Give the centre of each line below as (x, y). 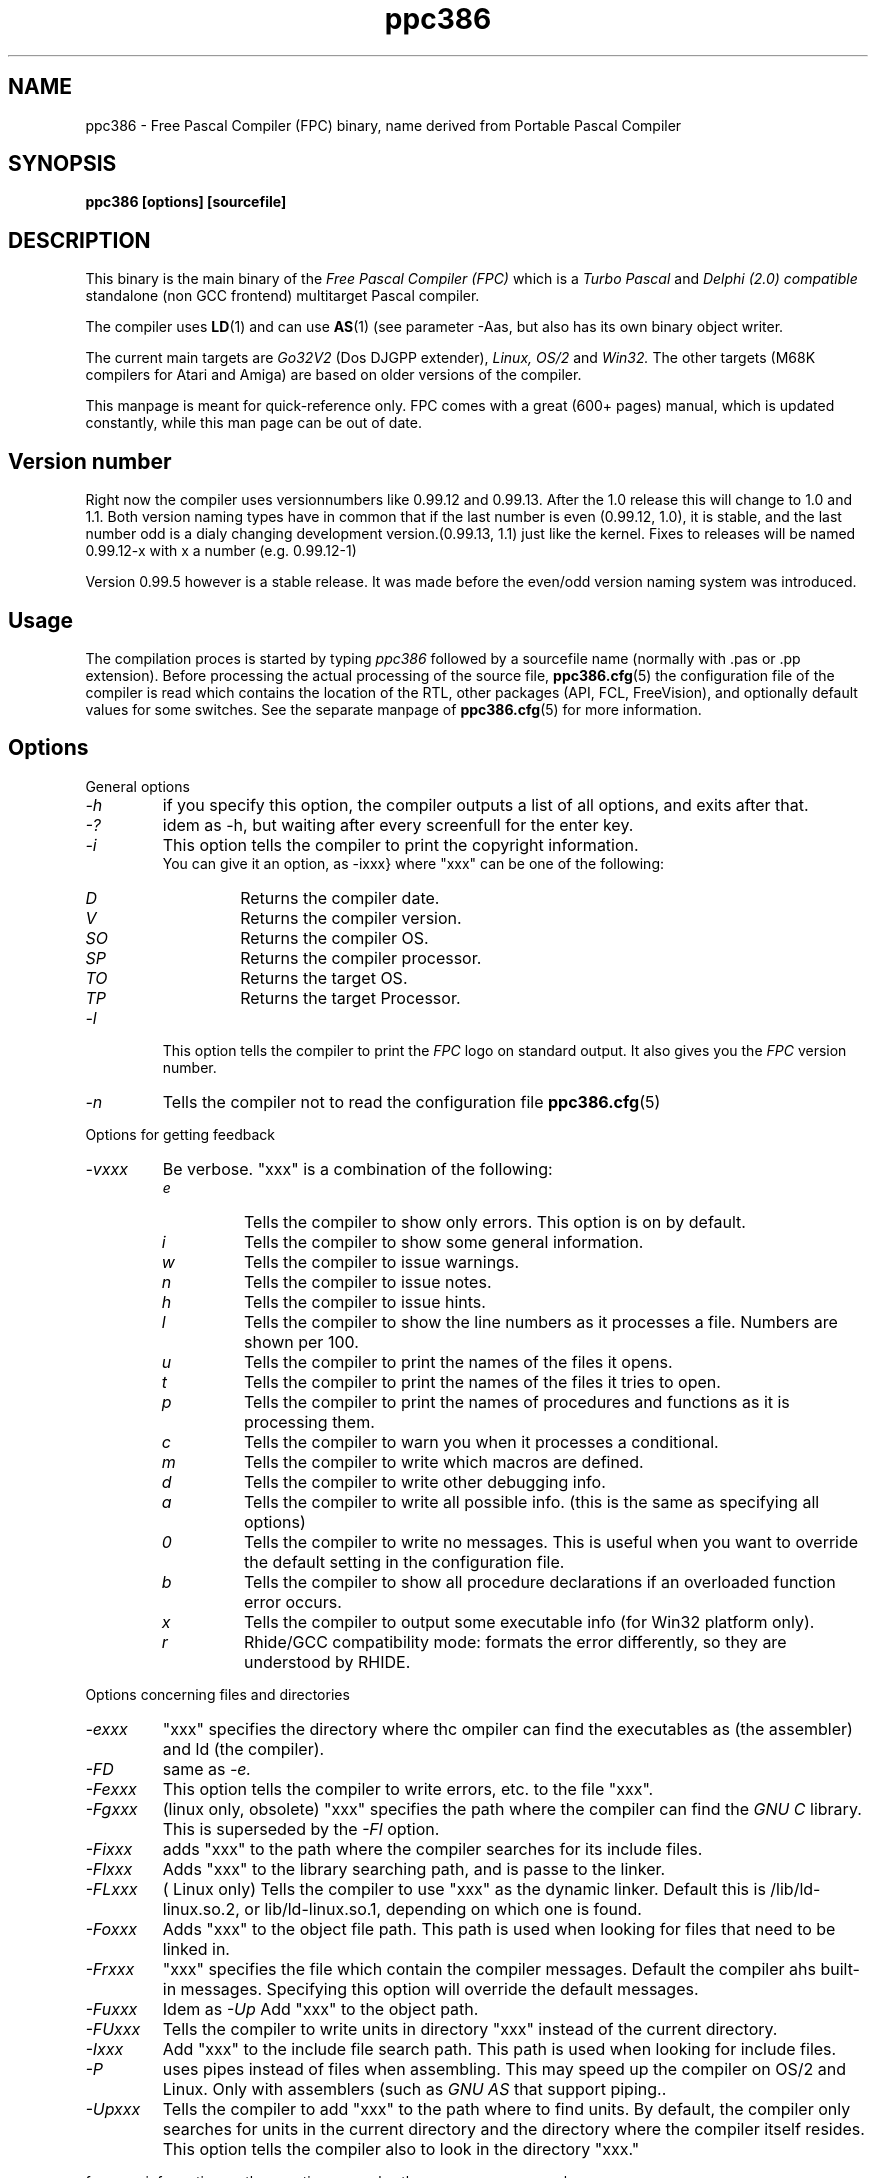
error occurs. (292, 1601)
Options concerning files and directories (217, 1694)
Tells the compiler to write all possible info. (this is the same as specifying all (531, 1501)
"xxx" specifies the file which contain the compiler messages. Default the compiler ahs (489, 1968)
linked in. (196, 1948)
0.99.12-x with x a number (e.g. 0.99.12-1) (221, 551)
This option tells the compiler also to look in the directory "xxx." (401, 2148)
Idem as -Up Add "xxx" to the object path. (320, 2008)
